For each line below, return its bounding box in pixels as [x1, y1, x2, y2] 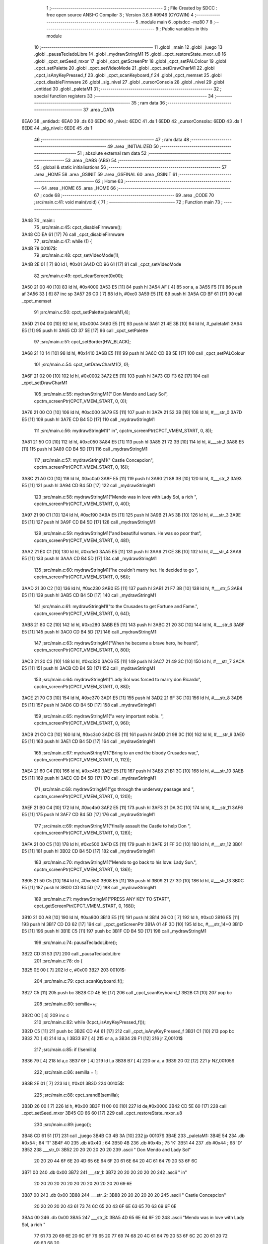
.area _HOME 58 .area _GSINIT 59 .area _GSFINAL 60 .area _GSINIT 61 [34, 171, 177, 177]
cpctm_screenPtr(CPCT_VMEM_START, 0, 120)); [34, 793, 133, 799]
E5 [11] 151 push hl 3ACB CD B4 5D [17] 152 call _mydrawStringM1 [21, 665, 155, 671]
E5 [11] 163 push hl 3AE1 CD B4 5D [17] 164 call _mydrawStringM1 [21, 738, 155, 744]
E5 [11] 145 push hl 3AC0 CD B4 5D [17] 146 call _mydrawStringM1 [21, 628, 156, 634]
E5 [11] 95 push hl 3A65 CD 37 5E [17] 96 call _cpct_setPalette [21, 327, 148, 333]
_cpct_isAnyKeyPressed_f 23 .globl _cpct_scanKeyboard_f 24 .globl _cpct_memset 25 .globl [34, 72, 222, 78]
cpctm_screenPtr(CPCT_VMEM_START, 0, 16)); [34, 464, 130, 470]
